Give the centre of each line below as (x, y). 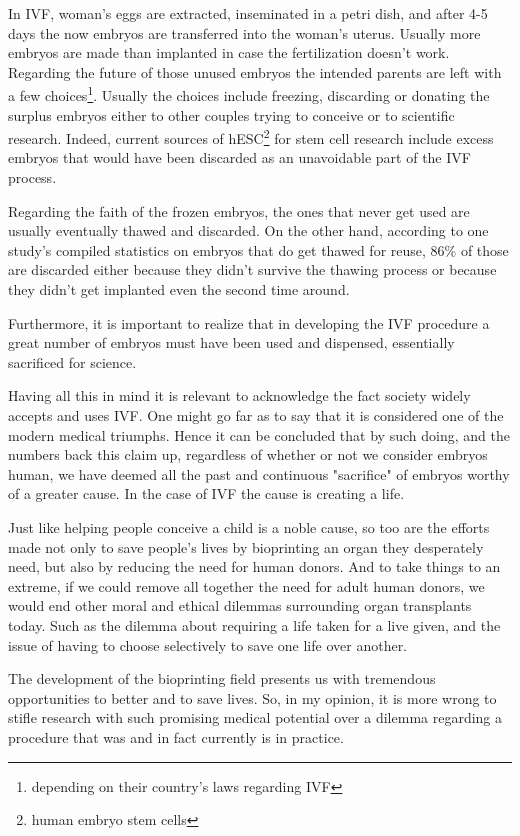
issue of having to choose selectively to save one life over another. (208, 644)
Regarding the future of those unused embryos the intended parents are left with (255, 71)
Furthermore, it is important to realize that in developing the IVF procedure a (249, 322)
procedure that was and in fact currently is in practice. (176, 736)
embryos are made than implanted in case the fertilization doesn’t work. (229, 52)
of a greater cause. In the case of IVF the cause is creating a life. (206, 493)
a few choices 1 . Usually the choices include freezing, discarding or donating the (249, 94)
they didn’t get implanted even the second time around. (179, 289)
